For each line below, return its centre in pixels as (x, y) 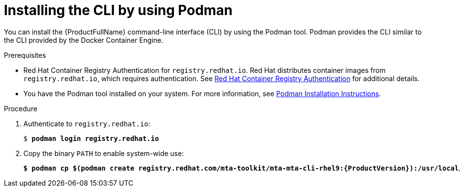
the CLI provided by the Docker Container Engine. (84, 40)
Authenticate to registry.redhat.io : (87, 123)
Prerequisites (25, 55)
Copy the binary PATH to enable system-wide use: (104, 153)
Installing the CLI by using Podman (118, 10)
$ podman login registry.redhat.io (91, 138)
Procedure (21, 108)
